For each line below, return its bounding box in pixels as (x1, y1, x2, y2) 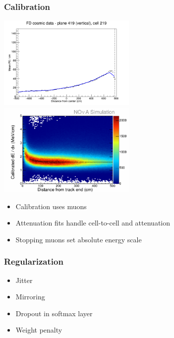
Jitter (15, 275, 33, 285)
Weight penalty (15, 325, 62, 335)
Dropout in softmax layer (15, 308, 93, 318)
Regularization (4, 255, 63, 268)
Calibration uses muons (15, 201, 87, 211)
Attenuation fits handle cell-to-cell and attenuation (15, 218, 171, 228)
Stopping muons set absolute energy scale (15, 234, 142, 244)
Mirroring (15, 291, 45, 302)
